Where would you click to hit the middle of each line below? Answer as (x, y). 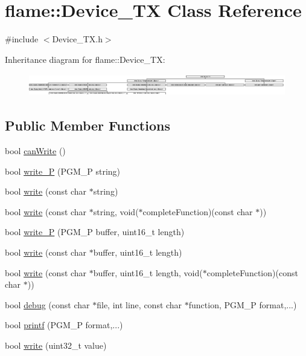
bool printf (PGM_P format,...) (64, 325)
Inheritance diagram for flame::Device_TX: (85, 59)
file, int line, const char (139, 304)
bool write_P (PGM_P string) (63, 171)
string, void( (116, 211)
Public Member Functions (88, 125)
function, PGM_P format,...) (243, 304)
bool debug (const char (47, 304)
